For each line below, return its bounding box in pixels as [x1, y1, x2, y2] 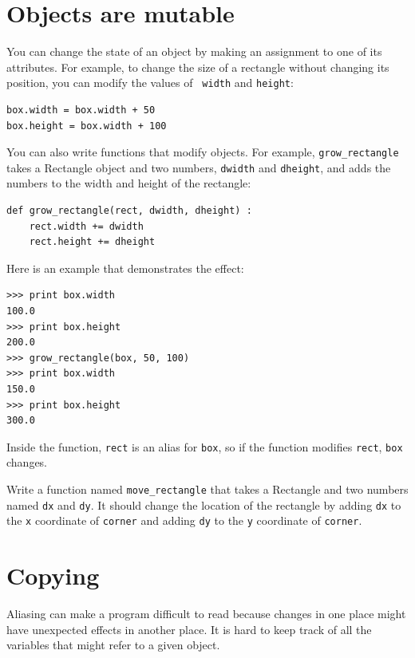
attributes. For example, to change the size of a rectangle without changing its [6, 58, 389, 75]
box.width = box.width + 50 [6, 104, 156, 116]
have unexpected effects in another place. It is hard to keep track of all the [6, 621, 372, 637]
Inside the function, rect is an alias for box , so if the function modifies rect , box [6, 438, 403, 455]
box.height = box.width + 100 [6, 120, 167, 132]
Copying [6, 559, 100, 592]
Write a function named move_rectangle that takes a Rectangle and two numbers [6, 481, 409, 498]
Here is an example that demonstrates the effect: [6, 259, 244, 276]
